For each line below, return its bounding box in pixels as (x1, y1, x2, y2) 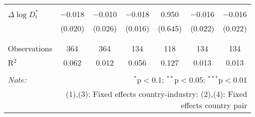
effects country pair (181, 99, 247, 111)
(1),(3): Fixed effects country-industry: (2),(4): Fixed (66, 88, 247, 99)
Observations (8, 43, 52, 54)
